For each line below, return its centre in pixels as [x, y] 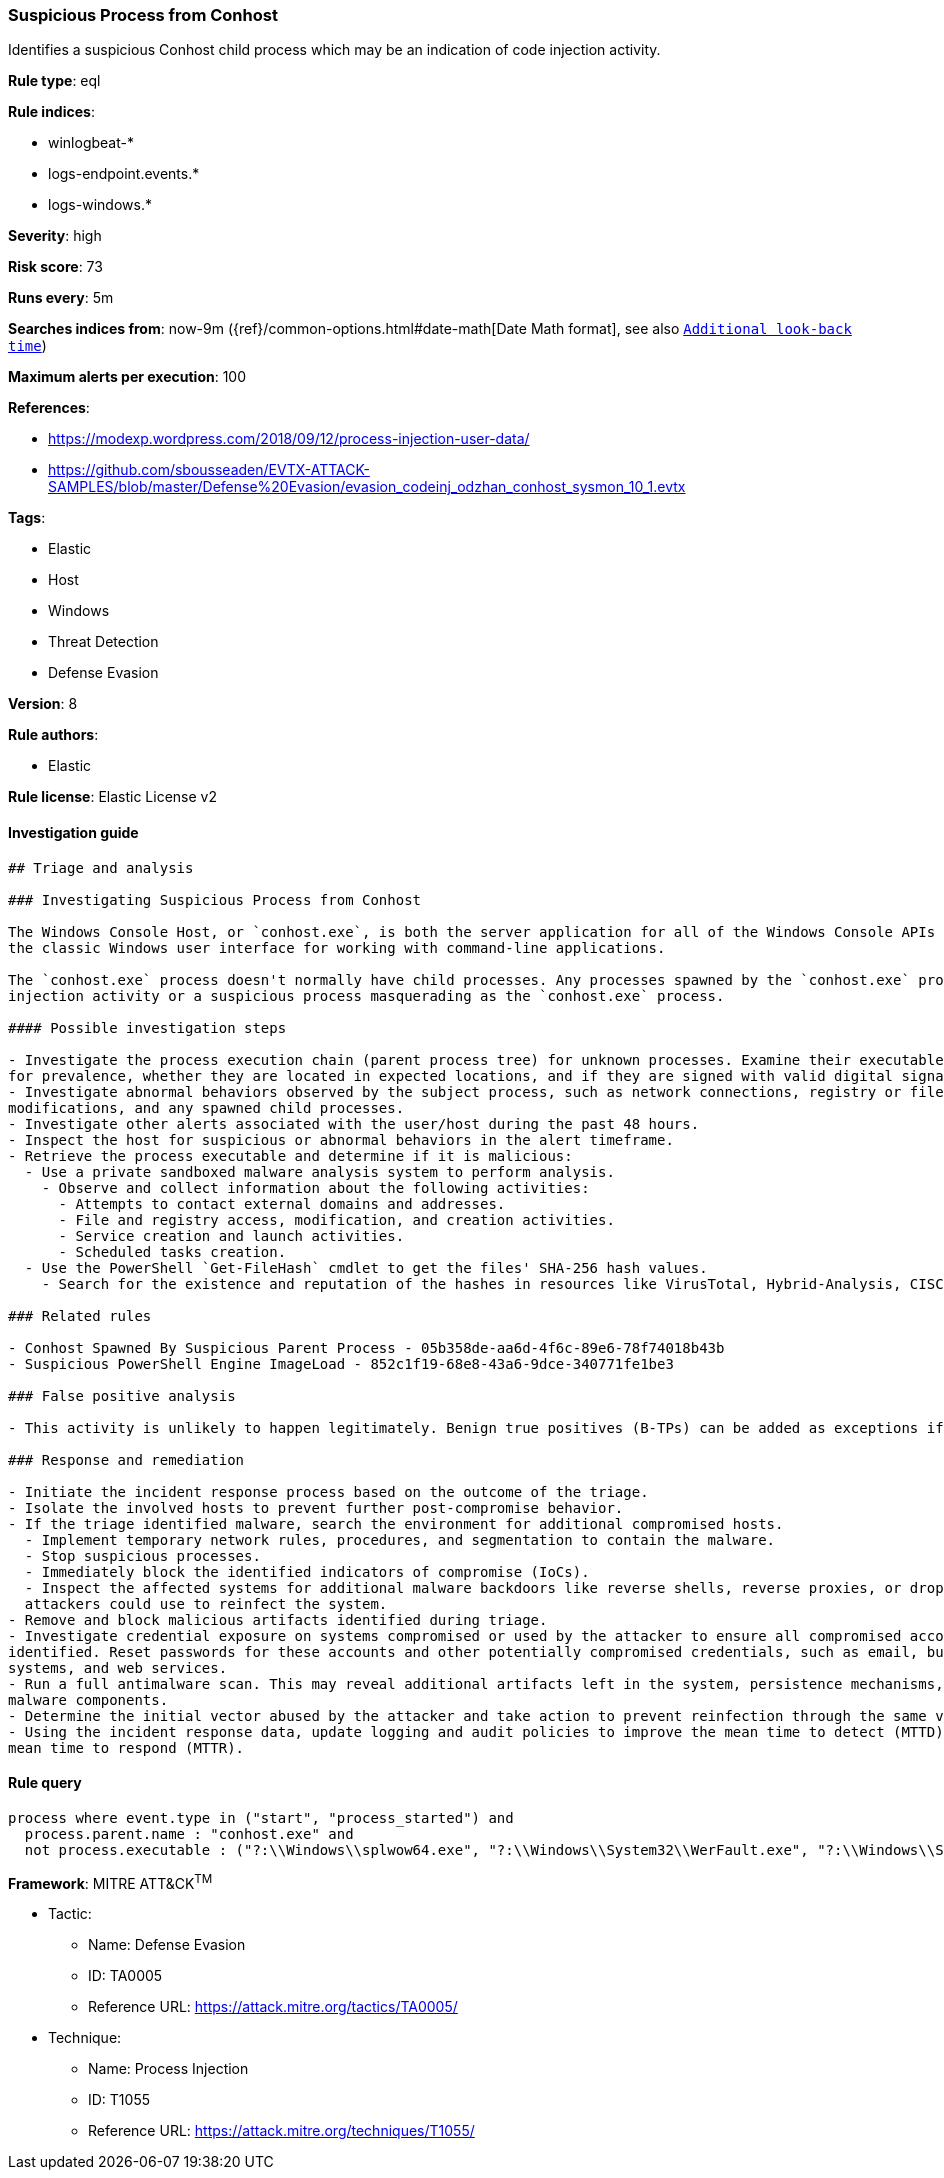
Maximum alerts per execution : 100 [127, 377]
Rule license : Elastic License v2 [112, 797]
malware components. [88, 1699]
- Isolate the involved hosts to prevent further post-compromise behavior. [316, 1507]
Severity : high [55, 236]
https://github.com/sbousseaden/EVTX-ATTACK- [209, 470]
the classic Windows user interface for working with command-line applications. [337, 947]
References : [49, 408]
